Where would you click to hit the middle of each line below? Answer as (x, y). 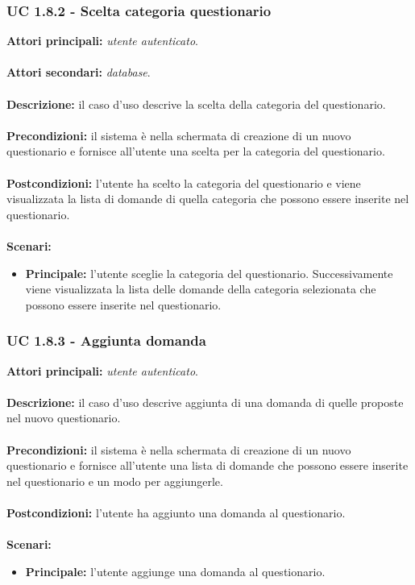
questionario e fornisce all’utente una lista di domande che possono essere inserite (207, 465)
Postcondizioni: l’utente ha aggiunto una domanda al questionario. (176, 512)
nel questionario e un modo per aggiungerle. (115, 481)
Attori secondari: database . (79, 72)
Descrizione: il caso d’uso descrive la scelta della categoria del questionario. (196, 104)
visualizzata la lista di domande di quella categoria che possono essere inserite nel (208, 199)
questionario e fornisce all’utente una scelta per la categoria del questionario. (196, 151)
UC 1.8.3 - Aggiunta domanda (106, 340)
